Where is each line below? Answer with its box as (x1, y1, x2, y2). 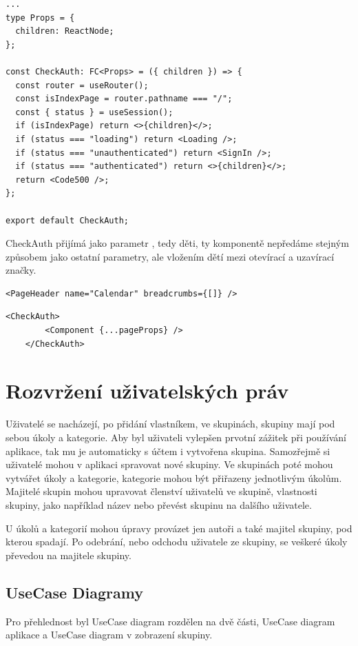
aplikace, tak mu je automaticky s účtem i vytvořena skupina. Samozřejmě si (6, 443, 330, 458)
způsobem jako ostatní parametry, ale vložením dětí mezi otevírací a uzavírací (6, 249, 335, 263)
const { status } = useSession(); (15, 107, 173, 117)
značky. (6, 263, 36, 277)
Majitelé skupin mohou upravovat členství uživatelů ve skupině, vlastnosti (6, 484, 317, 498)
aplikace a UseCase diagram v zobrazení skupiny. (6, 627, 213, 642)
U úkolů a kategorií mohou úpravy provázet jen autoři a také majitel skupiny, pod (6, 521, 352, 535)
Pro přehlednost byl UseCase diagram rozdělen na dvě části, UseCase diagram (6, 614, 335, 628)
